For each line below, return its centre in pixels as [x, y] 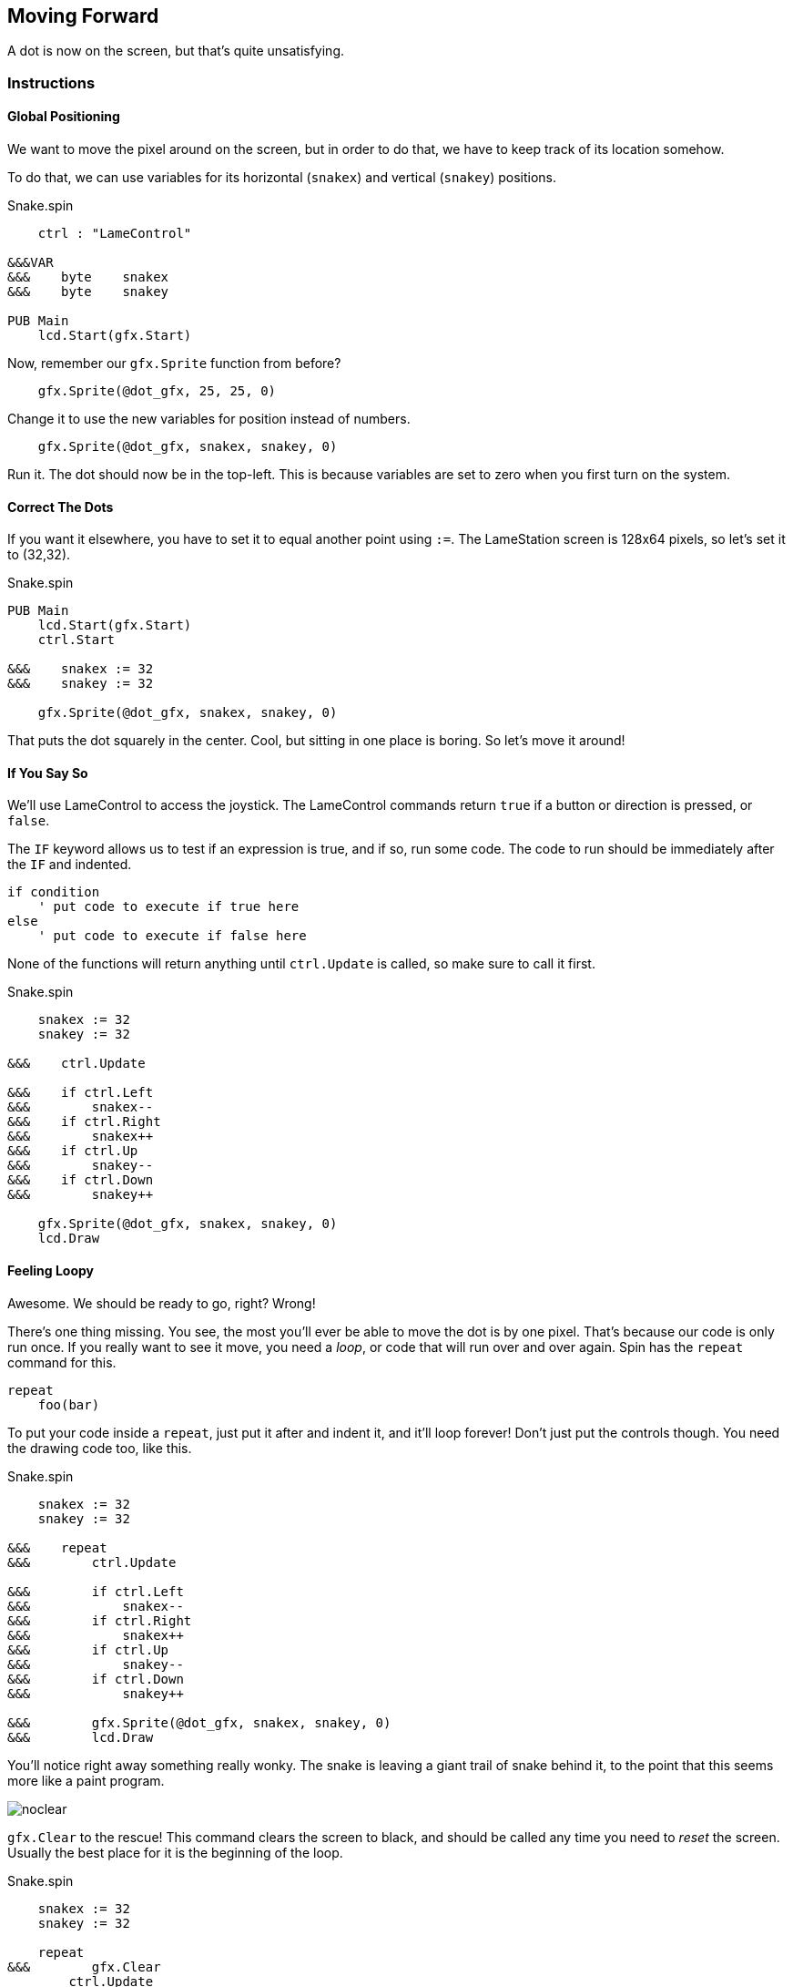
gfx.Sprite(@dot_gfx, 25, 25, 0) [157, 391]
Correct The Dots [61, 507]
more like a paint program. [86, 1780]
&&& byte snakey [88, 292]
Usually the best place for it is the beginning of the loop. [175, 1852]
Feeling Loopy [51, 1271]
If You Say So [48, 773]
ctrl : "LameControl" [115, 234]
